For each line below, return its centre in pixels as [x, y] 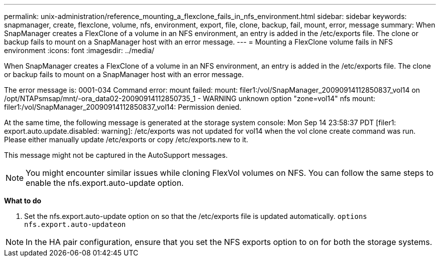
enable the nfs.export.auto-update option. [105, 183]
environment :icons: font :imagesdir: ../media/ [79, 50]
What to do [23, 201]
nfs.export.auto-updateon [75, 224]
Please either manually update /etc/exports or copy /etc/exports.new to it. [126, 140]
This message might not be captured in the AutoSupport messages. [116, 155]
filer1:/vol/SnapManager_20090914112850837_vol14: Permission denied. [123, 107]
